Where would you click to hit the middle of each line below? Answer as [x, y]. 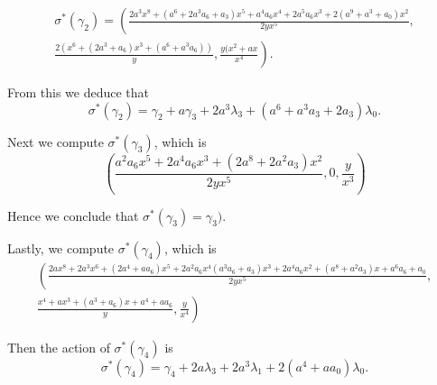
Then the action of [59, 347]
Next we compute [56, 141]
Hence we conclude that [73, 215]
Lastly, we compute [61, 247]
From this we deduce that [79, 92]
